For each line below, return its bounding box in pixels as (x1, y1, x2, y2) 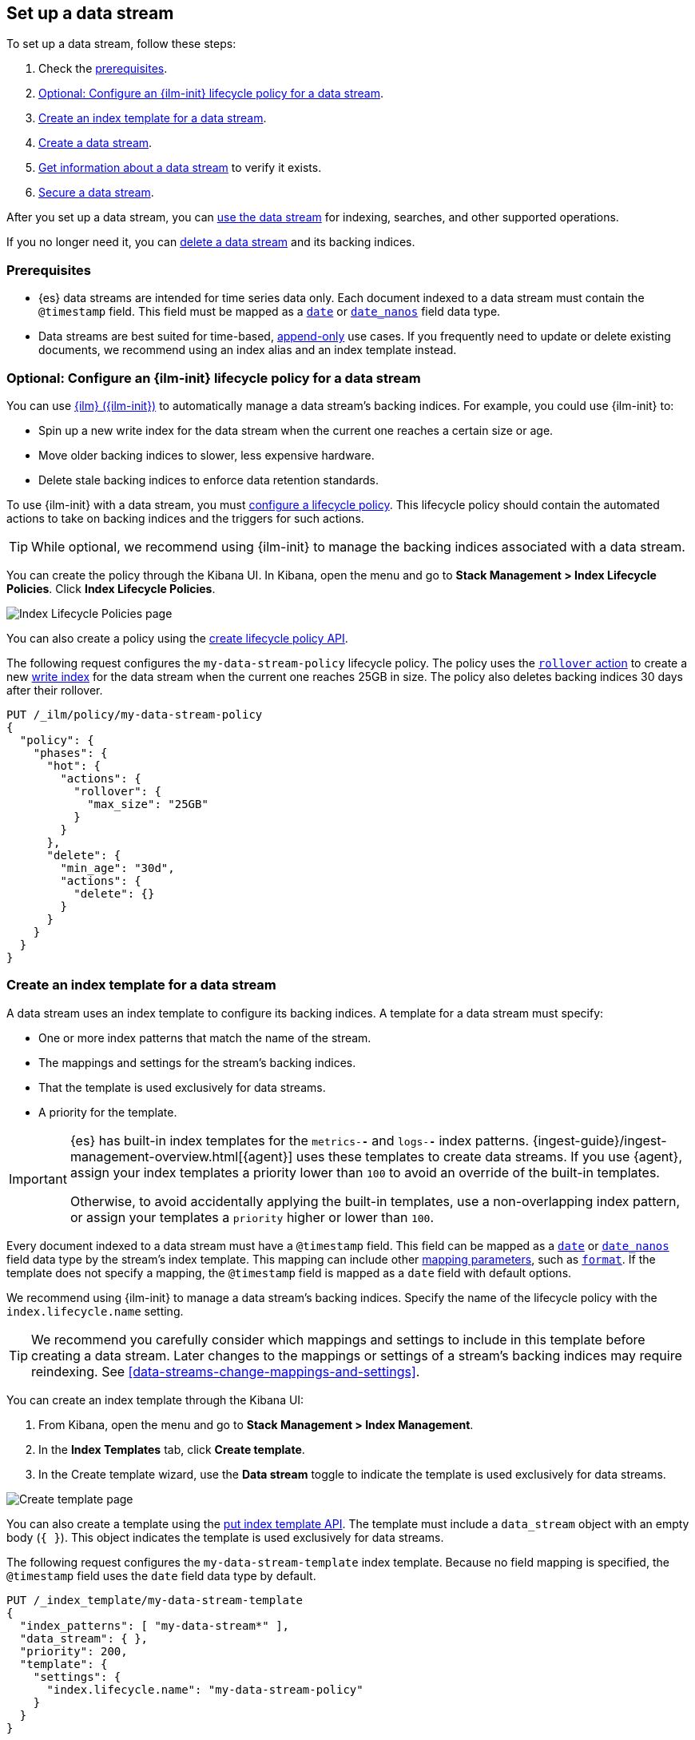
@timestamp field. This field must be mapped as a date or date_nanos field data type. (38, 305, 501, 319)
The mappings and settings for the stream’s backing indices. (38, 1055, 356, 1069)
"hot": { (46, 759, 101, 772)
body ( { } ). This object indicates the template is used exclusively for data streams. (6, 1530, 444, 1544)
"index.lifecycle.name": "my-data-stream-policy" (46, 1682, 363, 1696)
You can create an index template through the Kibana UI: (6, 1392, 304, 1407)
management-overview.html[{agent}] (69, 1148, 293, 1165)
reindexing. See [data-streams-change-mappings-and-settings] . (31, 1363, 420, 1380)
